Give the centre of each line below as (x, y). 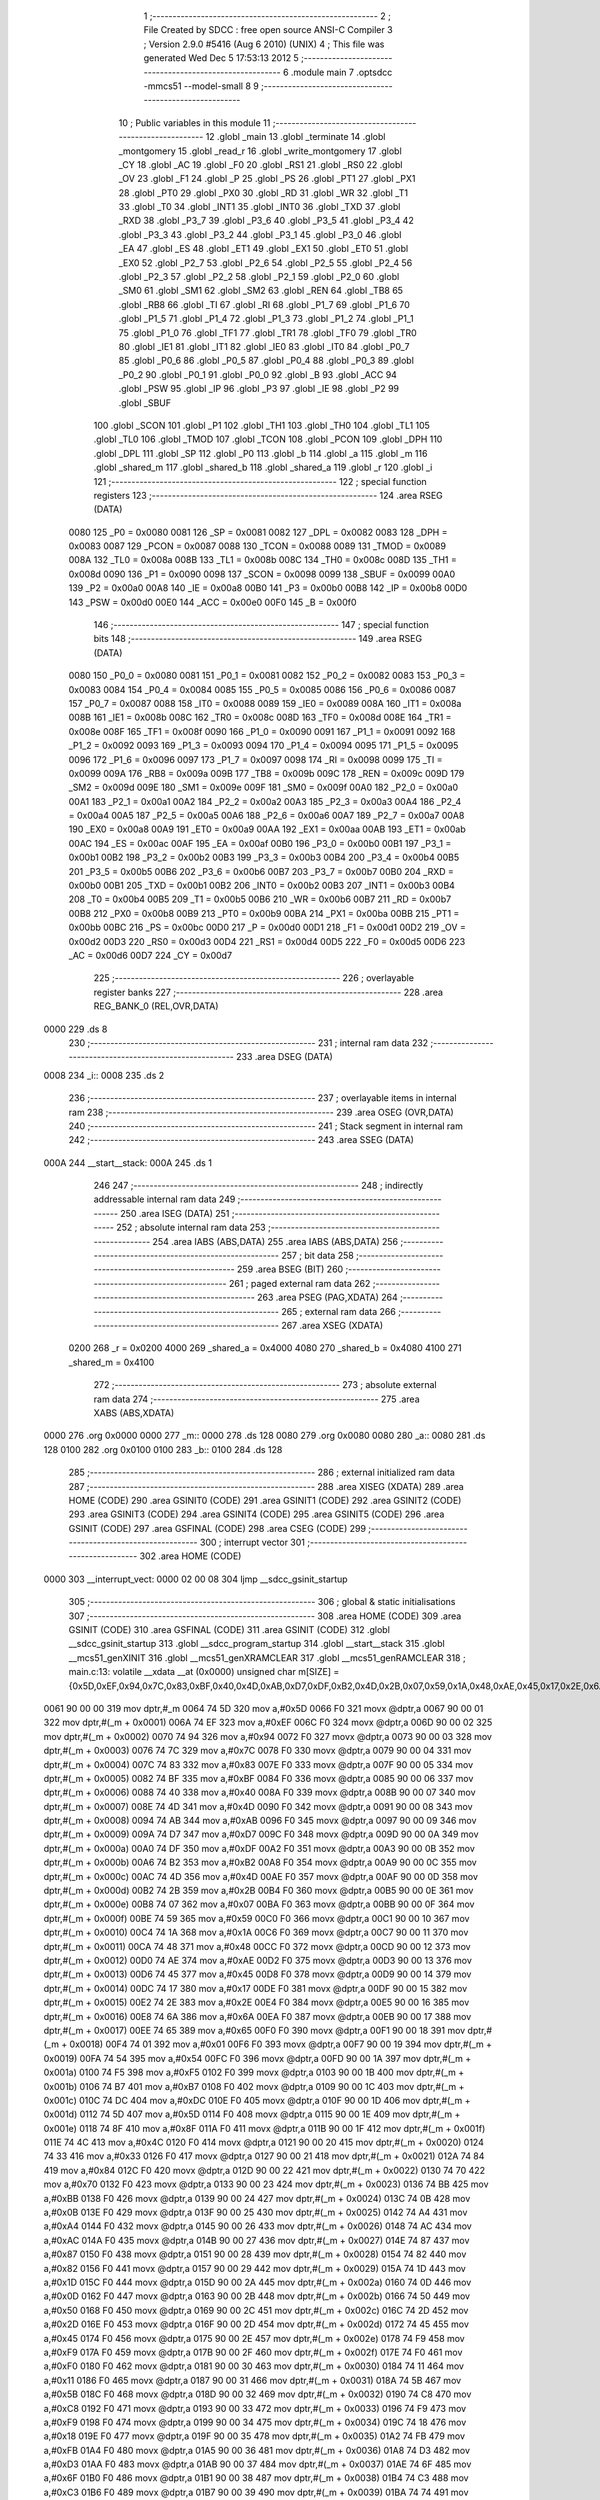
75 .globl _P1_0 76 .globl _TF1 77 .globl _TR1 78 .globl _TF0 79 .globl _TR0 (267, 332)
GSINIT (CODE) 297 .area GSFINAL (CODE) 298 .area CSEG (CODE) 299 (217, 1528)
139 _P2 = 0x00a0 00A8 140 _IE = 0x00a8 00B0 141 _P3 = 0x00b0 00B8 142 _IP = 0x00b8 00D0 (268, 588)
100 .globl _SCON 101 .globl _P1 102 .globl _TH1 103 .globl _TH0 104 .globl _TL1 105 (261, 425)
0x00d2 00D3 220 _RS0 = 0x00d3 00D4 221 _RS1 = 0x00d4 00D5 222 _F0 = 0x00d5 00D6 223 (267, 941)
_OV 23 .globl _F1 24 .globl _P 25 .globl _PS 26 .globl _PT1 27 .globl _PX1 (267, 179)
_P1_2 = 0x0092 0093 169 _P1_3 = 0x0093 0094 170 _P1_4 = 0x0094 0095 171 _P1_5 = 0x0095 (263, 746)
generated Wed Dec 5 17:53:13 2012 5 (221, 58)
